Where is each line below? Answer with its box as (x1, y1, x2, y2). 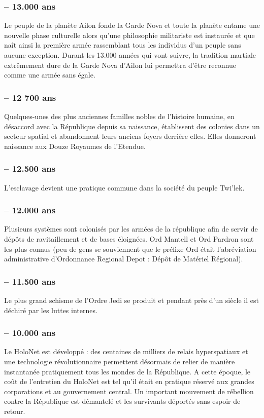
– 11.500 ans (4, 275, 56, 287)
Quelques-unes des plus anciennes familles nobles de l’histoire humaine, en (4, 111, 235, 121)
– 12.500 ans (4, 162, 56, 175)
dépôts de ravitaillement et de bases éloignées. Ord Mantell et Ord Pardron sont (4, 234, 254, 244)
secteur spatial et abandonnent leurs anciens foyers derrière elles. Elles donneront (4, 131, 256, 141)
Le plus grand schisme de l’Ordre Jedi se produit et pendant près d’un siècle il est (4, 295, 259, 305)
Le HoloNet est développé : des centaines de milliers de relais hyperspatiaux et (4, 346, 248, 357)
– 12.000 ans (4, 204, 56, 216)
